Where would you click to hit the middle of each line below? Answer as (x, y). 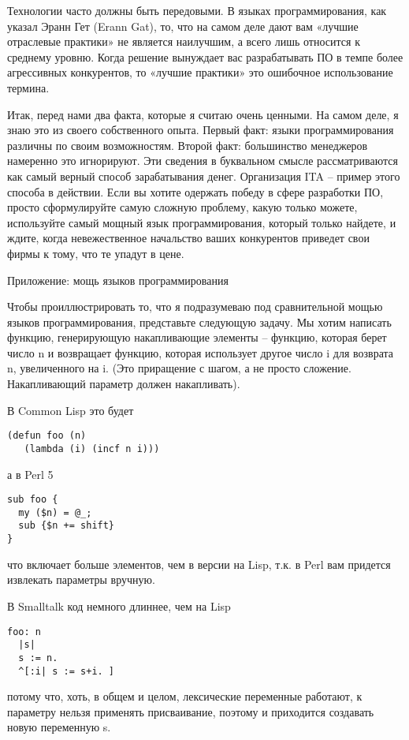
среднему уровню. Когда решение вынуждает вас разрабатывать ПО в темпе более (205, 56)
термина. (28, 87)
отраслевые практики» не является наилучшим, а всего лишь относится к (184, 41)
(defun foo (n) (47, 436)
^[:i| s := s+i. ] (67, 671)
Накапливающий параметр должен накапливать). (124, 384)
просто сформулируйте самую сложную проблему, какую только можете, (182, 207)
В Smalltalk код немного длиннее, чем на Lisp (119, 605)
